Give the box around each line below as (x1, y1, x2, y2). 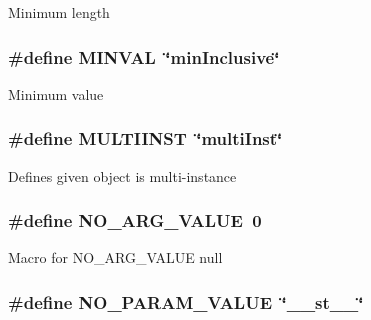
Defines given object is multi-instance (8, 165, 237, 186)
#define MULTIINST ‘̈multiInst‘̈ (8, 126, 283, 151)
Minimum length (8, 2, 110, 22)
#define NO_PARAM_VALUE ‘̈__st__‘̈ (8, 289, 364, 314)
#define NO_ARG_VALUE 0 (8, 208, 262, 233)
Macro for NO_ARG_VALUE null (8, 247, 223, 268)
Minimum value (8, 83, 104, 104)
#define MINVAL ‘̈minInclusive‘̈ (8, 44, 280, 69)
